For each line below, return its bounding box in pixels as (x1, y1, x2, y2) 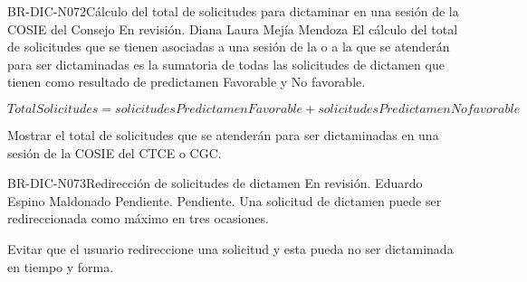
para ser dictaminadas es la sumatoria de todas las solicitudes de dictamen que (7, 54, 445, 73)
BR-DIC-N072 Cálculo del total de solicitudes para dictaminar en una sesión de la (7, 2, 459, 20)
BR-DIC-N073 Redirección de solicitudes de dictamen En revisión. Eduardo (7, 174, 423, 193)
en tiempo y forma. (7, 257, 114, 276)
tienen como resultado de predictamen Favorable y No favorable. (7, 72, 366, 91)
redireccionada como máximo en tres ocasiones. (7, 209, 269, 228)
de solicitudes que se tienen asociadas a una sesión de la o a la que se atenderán (7, 37, 450, 56)
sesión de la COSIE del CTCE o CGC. (7, 143, 222, 162)
